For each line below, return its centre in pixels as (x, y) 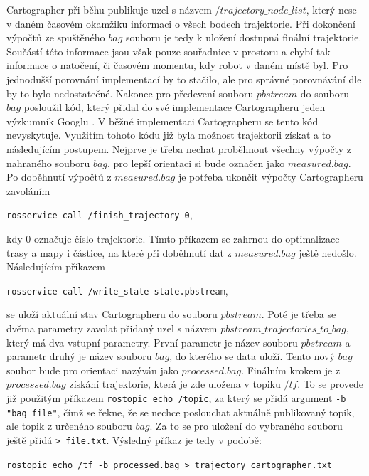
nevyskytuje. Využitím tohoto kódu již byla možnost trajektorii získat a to (169, 135)
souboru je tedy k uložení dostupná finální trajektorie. (244, 37)
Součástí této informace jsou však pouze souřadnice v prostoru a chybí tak (169, 51)
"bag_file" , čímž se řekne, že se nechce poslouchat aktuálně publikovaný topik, (181, 412)
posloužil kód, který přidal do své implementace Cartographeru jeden (175, 107)
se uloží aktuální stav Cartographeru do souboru (112, 314)
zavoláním (28, 190)
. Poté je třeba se (299, 314)
